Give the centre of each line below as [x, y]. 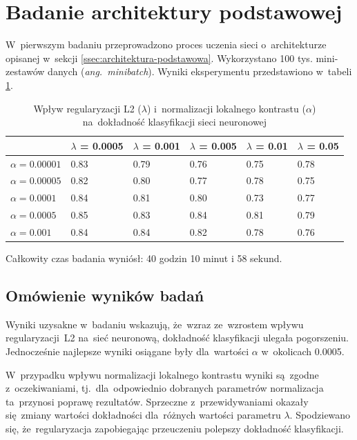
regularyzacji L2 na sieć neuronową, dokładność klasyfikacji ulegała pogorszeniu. [177, 338]
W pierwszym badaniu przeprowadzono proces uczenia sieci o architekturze [166, 44]
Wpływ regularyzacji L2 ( [87, 108]
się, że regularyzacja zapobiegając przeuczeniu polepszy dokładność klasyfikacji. [175, 428]
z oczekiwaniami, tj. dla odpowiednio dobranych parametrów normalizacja [165, 388]
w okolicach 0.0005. [303, 351]
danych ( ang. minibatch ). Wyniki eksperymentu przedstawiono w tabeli [200, 71]
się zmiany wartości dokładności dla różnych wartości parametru [143, 415]
